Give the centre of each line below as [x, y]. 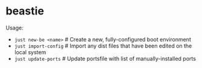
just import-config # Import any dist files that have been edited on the [103, 46]
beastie [25, 11]
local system [30, 52]
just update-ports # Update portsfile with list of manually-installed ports [105, 58]
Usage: [15, 28]
